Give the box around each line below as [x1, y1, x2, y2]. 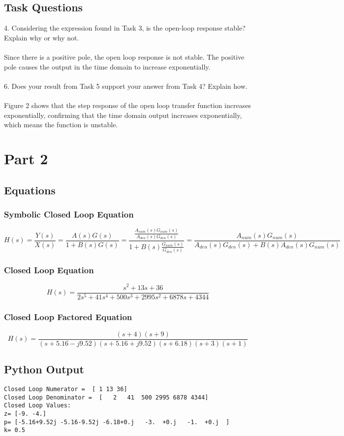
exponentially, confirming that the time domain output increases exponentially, [4, 109, 242, 120]
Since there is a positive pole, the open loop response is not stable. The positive [4, 51, 245, 62]
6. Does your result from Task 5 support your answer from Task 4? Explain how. [4, 80, 248, 91]
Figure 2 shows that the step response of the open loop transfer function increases [4, 100, 251, 110]
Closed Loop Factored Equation [4, 311, 132, 323]
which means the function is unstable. [4, 119, 118, 130]
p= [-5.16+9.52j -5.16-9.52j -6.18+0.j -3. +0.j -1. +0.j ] [4, 418, 230, 426]
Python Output [4, 362, 84, 377]
